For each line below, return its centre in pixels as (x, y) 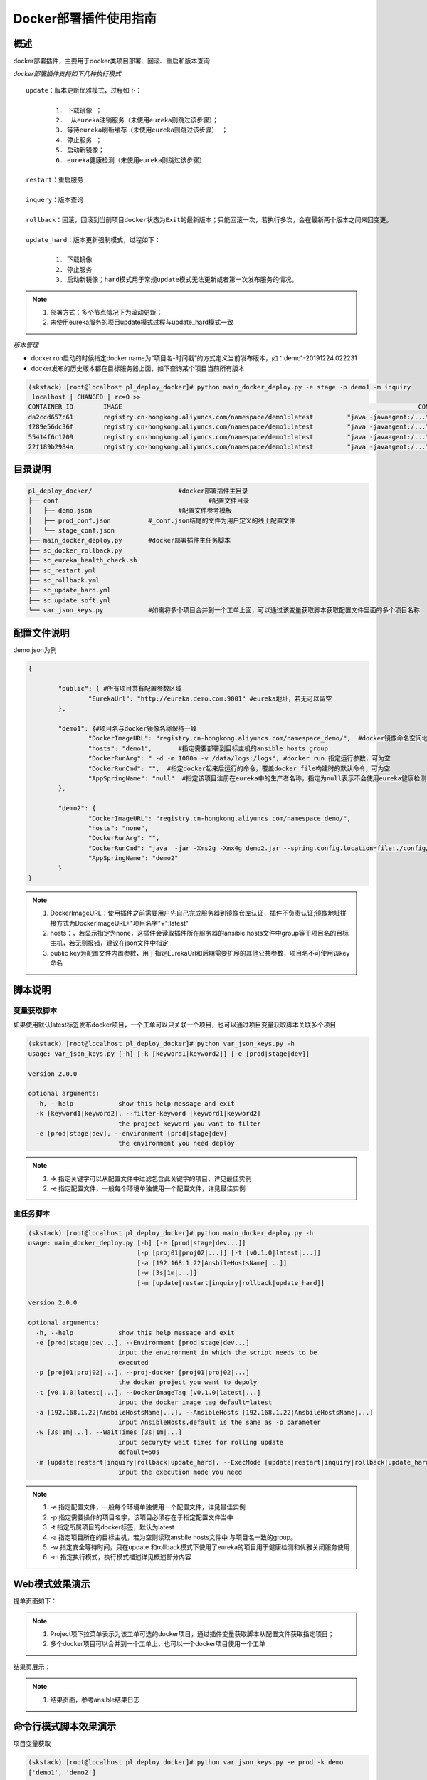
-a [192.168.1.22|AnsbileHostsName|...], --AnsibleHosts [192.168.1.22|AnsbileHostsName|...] (205, 1412)
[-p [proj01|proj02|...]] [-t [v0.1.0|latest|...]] (229, 1253)
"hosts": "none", (118, 828)
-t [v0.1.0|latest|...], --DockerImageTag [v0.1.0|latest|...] (148, 1392)
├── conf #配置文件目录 (139, 501)
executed (133, 1362)
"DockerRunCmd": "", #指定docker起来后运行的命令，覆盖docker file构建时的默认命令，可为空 (239, 768)
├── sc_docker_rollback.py (75, 550)
